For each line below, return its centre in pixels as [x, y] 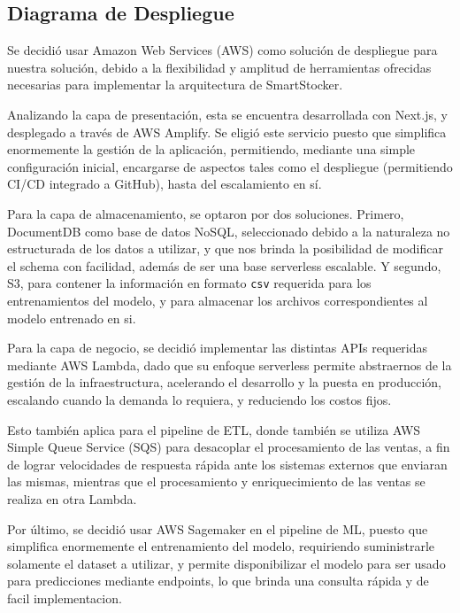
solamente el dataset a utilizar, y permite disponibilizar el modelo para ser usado [226, 563]
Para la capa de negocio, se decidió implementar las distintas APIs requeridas [218, 348]
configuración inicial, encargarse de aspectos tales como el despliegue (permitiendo [230, 166]
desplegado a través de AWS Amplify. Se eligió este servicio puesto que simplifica [227, 132]
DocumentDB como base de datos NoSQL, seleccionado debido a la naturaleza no [229, 231]
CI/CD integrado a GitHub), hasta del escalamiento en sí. [165, 184]
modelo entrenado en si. [72, 318]
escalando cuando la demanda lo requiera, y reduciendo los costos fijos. [199, 399]
